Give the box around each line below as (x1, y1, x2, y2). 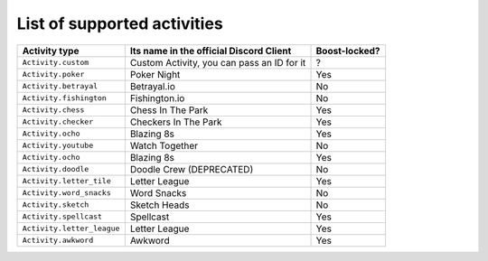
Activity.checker (22, 117, 94, 126)
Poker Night (129, 68, 181, 80)
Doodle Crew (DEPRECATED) (129, 163, 254, 175)
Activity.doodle (22, 164, 89, 174)
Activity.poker (22, 70, 85, 79)
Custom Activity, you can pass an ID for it (129, 56, 306, 69)
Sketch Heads (129, 199, 190, 211)
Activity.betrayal (22, 81, 99, 91)
